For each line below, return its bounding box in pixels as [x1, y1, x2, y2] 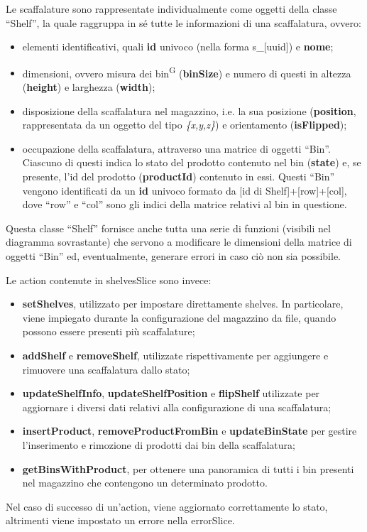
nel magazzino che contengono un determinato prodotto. [22, 475, 268, 490]
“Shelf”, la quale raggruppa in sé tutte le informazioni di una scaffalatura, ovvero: [6, 15, 361, 30]
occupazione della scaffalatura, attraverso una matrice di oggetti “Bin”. [22, 141, 331, 156]
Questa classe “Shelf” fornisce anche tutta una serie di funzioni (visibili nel [6, 220, 331, 235]
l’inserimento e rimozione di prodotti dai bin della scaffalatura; [22, 437, 295, 452]
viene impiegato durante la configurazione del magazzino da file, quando [22, 310, 336, 325]
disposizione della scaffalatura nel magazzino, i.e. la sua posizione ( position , [22, 103, 356, 118]
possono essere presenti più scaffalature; [22, 324, 195, 339]
